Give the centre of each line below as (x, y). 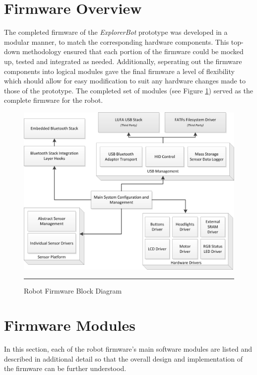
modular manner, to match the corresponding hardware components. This (117, 41)
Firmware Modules (70, 325)
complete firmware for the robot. (54, 100)
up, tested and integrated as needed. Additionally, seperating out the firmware (123, 61)
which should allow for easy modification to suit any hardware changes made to (125, 81)
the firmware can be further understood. (65, 368)
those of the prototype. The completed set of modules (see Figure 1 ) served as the (128, 90)
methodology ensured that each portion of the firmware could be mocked (133, 51)
